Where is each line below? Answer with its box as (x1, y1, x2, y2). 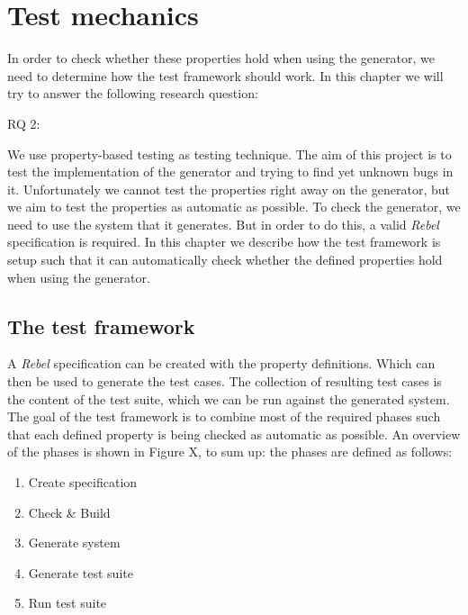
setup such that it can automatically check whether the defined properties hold (7, 250, 443, 269)
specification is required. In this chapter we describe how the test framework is (7, 232, 441, 251)
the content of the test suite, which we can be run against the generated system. (7, 389, 450, 408)
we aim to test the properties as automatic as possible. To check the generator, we (7, 197, 461, 216)
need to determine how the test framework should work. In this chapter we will (7, 66, 444, 85)
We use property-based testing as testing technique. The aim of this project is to (7, 144, 452, 163)
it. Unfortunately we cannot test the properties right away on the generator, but (7, 179, 450, 198)
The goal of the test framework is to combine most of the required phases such (7, 407, 441, 426)
